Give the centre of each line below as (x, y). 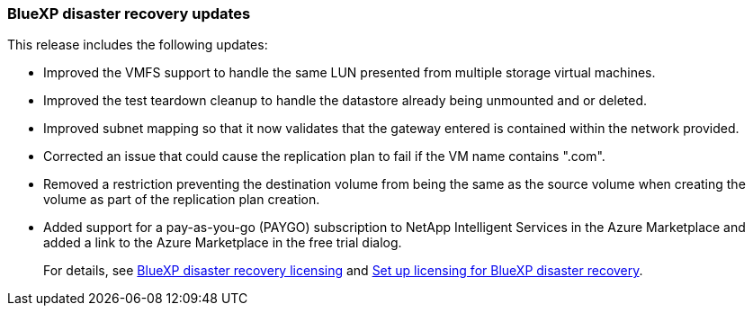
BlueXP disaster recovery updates (129, 13)
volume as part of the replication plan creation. (182, 200)
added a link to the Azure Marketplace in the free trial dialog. (223, 243)
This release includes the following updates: (138, 45)
